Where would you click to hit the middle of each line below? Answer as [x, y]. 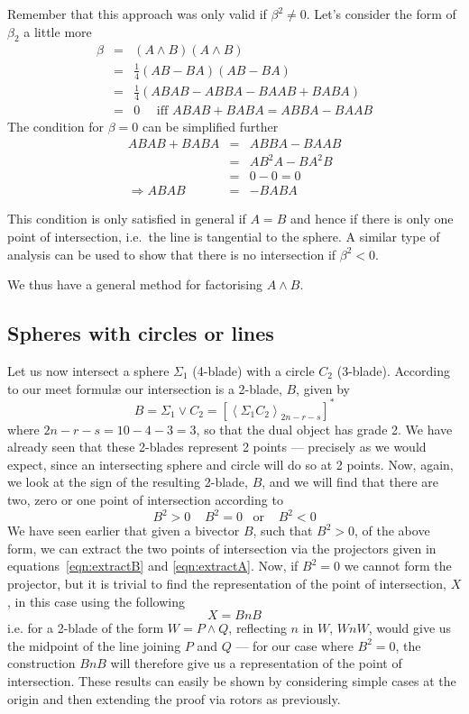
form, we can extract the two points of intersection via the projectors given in [222, 548]
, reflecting [257, 628]
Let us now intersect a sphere [88, 371]
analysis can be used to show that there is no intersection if [172, 254]
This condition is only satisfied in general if [127, 219]
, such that [283, 531]
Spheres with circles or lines [141, 333]
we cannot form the [398, 566]
